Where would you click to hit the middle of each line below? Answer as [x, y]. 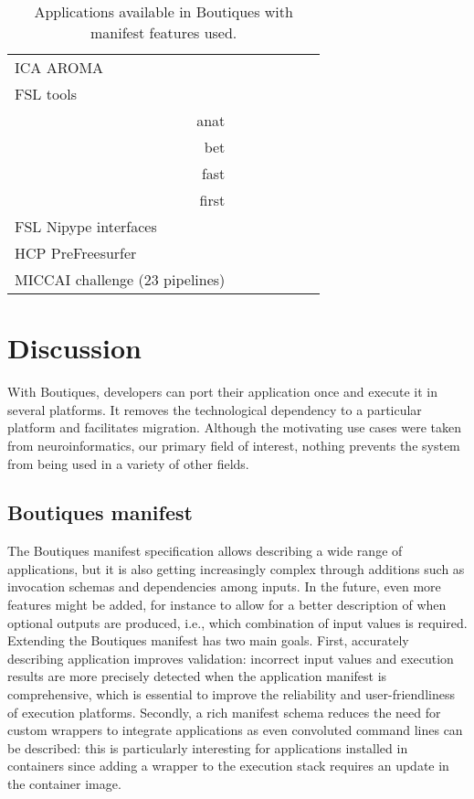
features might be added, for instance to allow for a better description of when [227, 605]
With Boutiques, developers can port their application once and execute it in [223, 392]
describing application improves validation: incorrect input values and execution [231, 658]
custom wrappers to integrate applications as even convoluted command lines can [235, 730]
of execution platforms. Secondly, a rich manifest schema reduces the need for [224, 712]
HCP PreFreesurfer [76, 253]
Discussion [74, 348]
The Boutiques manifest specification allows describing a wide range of [205, 551]
